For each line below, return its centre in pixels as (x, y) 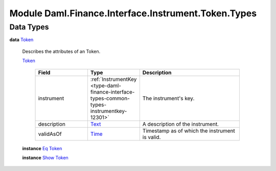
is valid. (152, 137)
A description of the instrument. (181, 124)
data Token (21, 40)
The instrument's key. (168, 98)
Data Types (29, 27)
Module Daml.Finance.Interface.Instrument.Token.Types (133, 13)
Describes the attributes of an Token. (61, 51)
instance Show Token (45, 157)
